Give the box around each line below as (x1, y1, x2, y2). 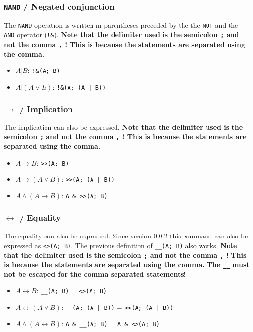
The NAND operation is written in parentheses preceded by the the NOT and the (4, 20, 238, 30)
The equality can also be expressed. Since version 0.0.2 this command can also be (4, 230, 248, 240)
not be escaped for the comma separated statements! (4, 269, 186, 279)
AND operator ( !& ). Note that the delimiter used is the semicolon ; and (4, 29, 239, 40)
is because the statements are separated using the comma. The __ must (4, 259, 250, 269)
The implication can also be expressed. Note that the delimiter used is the (4, 121, 243, 132)
